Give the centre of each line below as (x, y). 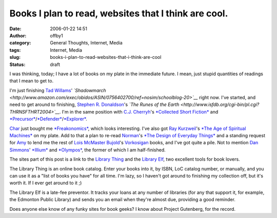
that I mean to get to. (32, 81)
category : (20, 43)
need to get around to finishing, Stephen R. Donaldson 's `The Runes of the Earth (94, 104)
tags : (15, 50)
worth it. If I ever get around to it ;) (46, 183)
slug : (15, 57)
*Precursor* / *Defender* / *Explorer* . (48, 119)
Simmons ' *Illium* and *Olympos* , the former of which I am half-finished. (88, 150)
